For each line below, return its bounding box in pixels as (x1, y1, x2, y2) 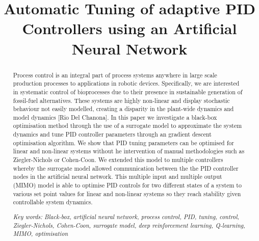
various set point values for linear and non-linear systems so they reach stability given (13, 189, 241, 198)
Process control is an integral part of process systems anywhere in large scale (13, 70, 217, 79)
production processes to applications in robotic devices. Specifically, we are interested (13, 79, 240, 88)
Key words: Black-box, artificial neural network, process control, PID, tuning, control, (13, 212, 240, 221)
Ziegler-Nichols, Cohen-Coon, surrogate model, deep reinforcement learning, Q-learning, (13, 221, 245, 229)
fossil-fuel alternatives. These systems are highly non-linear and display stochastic (13, 96, 230, 104)
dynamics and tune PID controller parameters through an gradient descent (13, 130, 212, 139)
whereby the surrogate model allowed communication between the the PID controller (13, 164, 239, 172)
